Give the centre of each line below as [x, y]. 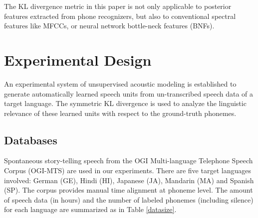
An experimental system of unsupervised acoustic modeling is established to [120, 83]
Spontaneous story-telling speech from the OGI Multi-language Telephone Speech [129, 161]
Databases [31, 140]
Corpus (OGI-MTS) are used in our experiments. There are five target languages [128, 170]
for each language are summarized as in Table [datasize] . [90, 209]
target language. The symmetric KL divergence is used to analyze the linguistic [125, 103]
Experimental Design [78, 59]
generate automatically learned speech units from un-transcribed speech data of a [129, 93]
